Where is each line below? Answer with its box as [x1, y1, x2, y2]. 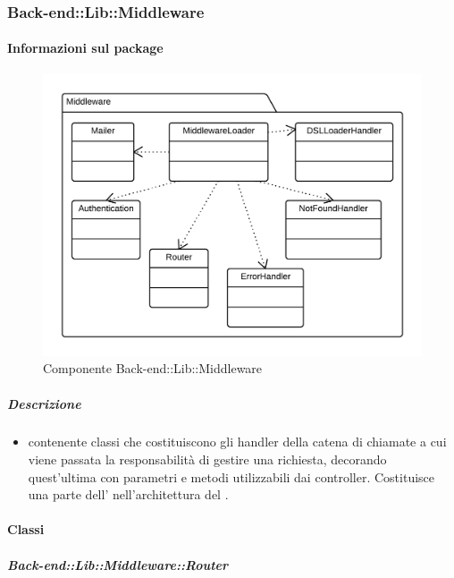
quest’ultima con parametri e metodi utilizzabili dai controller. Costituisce [28, 467, 435, 486]
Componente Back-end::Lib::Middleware [43, 359, 263, 378]
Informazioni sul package [7, 38, 164, 57]
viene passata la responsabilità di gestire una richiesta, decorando [28, 450, 387, 469]
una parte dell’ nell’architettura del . [28, 485, 229, 504]
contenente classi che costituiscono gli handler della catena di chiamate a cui [28, 432, 447, 451]
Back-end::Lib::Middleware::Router [7, 555, 229, 574]
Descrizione [7, 394, 81, 412]
